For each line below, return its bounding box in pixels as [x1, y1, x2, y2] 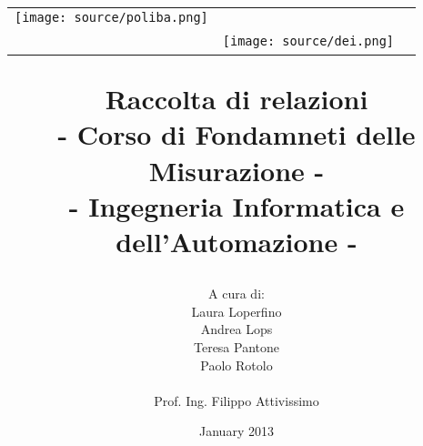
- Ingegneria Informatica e [68, 187, 405, 224]
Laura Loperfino [191, 301, 282, 320]
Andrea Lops [200, 319, 273, 339]
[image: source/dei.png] [222, 33, 395, 48]
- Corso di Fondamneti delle [57, 116, 416, 153]
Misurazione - [148, 151, 325, 188]
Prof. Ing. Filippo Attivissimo [154, 390, 319, 410]
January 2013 [199, 421, 274, 441]
